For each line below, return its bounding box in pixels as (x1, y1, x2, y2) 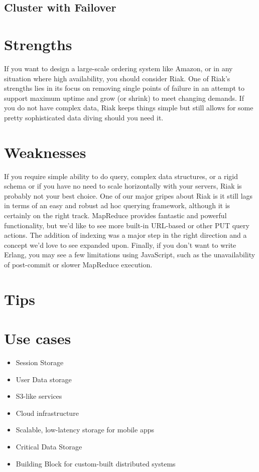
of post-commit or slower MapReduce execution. (4, 259, 153, 269)
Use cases (4, 328, 71, 349)
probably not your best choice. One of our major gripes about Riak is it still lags (4, 190, 253, 201)
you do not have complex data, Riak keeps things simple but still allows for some (4, 102, 253, 113)
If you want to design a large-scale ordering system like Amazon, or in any (4, 63, 233, 73)
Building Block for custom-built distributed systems (16, 458, 176, 468)
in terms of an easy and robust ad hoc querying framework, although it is (4, 200, 230, 211)
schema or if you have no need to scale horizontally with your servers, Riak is (4, 181, 242, 191)
